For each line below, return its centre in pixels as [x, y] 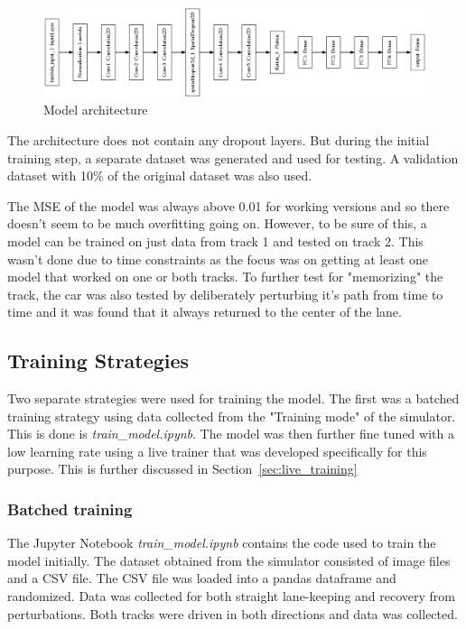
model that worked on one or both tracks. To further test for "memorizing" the [225, 277]
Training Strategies [98, 361]
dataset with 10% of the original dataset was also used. [160, 176]
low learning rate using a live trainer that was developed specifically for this [217, 451]
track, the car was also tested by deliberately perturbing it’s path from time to [225, 294]
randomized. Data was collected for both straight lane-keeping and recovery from [232, 596]
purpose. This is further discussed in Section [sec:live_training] [182, 469]
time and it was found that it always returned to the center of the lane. [205, 312]
